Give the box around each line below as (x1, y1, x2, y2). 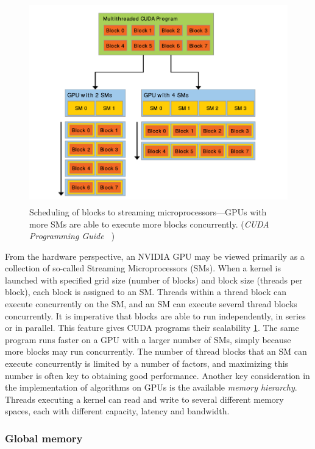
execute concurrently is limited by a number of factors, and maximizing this (5, 357, 289, 370)
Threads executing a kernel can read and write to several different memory (5, 392, 284, 405)
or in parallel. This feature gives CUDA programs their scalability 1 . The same (5, 321, 299, 334)
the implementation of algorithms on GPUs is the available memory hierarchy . (5, 381, 297, 394)
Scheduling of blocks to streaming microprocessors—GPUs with (29, 205, 267, 218)
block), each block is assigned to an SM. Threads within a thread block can (5, 285, 286, 298)
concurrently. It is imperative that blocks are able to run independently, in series (5, 309, 306, 322)
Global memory (5, 430, 83, 445)
